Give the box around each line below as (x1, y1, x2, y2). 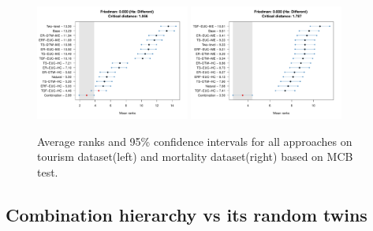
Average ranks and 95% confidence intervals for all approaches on (37, 132, 352, 149)
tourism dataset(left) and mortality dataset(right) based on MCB (37, 148, 353, 165)
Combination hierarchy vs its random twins (6, 202, 367, 226)
